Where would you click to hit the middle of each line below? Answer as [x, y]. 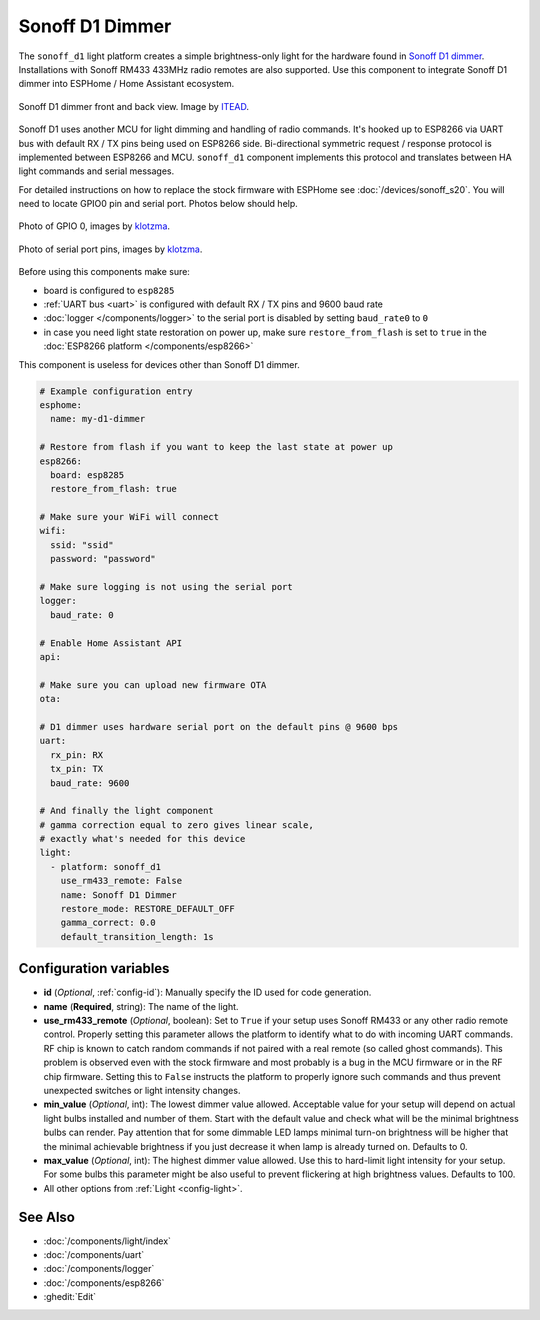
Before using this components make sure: [104, 272]
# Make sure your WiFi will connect [129, 517]
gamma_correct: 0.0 [108, 923]
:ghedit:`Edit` [70, 1297]
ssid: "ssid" [82, 544]
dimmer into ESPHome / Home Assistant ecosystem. [126, 84]
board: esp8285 [87, 474]
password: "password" [103, 559]
